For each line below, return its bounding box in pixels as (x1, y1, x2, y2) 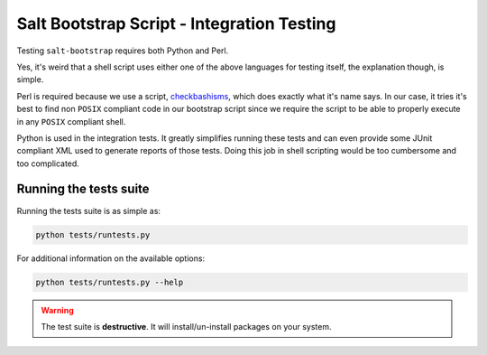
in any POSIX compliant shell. (16, 116, 126, 126)
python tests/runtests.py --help (35, 276, 184, 287)
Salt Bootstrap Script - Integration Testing (16, 14, 336, 33)
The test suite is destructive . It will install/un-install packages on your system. (41, 321, 332, 332)
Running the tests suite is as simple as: (16, 205, 161, 216)
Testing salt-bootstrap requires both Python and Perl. (16, 45, 229, 56)
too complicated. (16, 158, 80, 169)
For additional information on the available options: (16, 253, 206, 264)
